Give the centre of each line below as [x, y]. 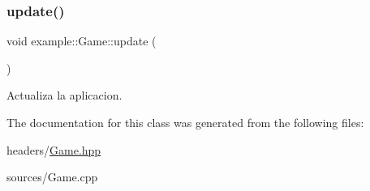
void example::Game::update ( [82, 41]
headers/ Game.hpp [54, 149]
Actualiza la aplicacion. [65, 95]
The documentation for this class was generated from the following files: [185, 122]
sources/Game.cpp [52, 177]
